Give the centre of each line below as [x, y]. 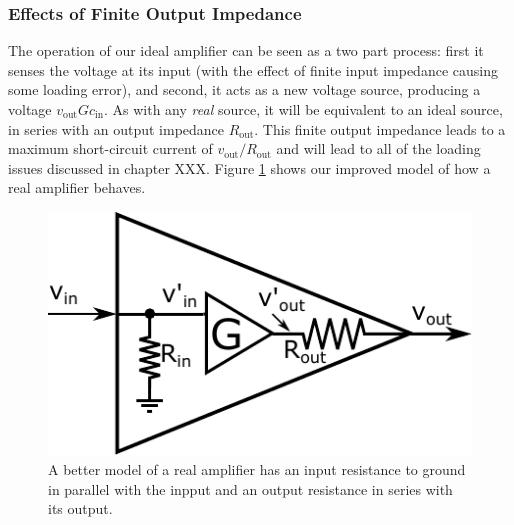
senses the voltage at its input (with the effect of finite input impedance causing [253, 69]
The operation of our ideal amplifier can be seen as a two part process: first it [246, 50]
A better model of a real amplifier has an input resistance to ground [257, 468]
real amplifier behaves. [77, 187]
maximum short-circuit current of [110, 148]
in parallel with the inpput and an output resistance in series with [250, 488]
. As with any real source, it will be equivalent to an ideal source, [303, 109]
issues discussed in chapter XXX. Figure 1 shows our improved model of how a [249, 167]
